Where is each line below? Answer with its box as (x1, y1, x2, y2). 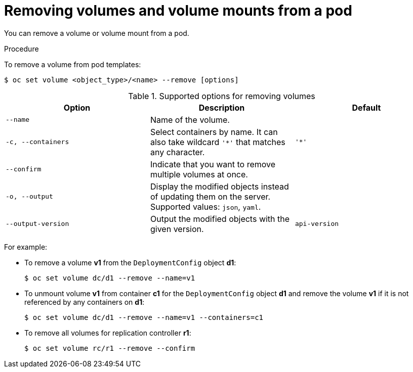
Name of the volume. (150, 114, 230, 125)
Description (198, 102, 245, 113)
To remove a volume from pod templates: (4, 60, 141, 69)
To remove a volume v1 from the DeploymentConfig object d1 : (24, 258, 236, 267)
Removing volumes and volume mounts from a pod (4, 2, 352, 19)
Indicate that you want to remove (150, 159, 276, 169)
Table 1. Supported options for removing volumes (128, 90, 315, 101)
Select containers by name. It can (150, 126, 278, 137)
